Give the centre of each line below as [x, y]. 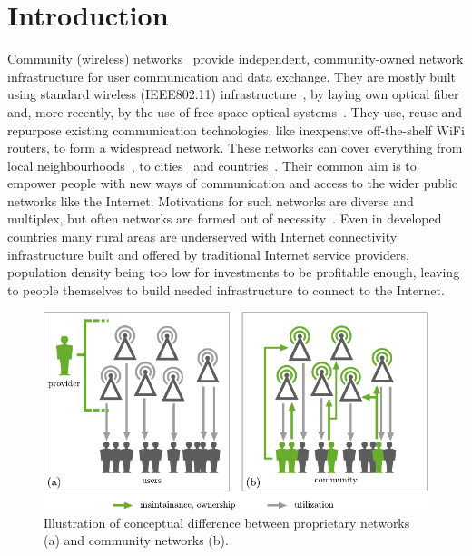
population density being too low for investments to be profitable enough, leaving [234, 272]
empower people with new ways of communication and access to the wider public [233, 183]
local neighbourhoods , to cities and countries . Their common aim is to [212, 165]
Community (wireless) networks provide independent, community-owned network [236, 59]
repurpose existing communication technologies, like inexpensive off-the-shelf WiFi [236, 129]
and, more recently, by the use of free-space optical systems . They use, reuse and [235, 111]
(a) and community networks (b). [136, 540]
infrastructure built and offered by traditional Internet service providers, [208, 254]
